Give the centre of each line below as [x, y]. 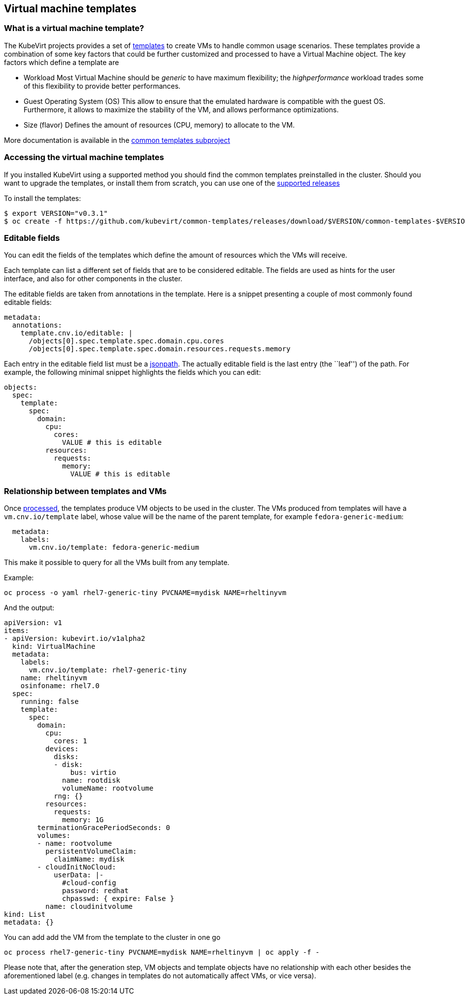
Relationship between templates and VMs [85, 491]
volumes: [54, 836]
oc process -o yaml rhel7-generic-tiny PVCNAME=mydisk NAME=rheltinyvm [145, 593]
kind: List [25, 915]
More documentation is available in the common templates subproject [117, 140]
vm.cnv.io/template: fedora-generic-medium [114, 548]
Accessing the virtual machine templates [84, 157]
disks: [66, 757]
